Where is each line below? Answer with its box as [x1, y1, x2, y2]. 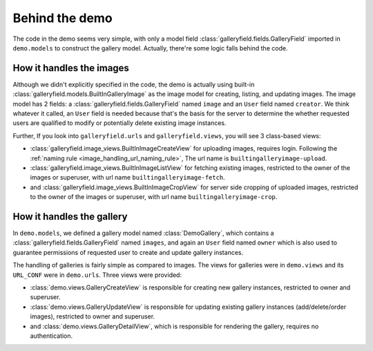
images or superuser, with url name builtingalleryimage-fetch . [30, 173, 226, 182]
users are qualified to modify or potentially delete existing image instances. [12, 119, 227, 127]
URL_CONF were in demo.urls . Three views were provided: [12, 270, 182, 279]
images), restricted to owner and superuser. [30, 312, 155, 321]
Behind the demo [12, 10, 113, 26]
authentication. [30, 332, 73, 340]
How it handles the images [12, 62, 129, 74]
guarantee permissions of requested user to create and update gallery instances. [12, 248, 244, 256]
